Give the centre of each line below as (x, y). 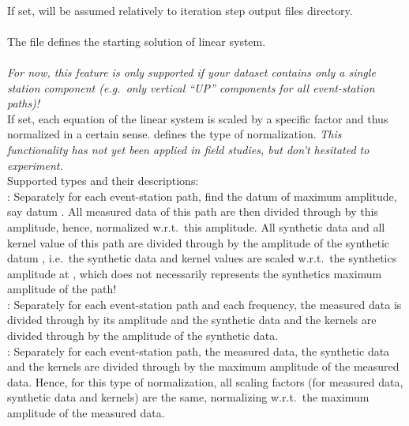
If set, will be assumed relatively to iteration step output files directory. (180, 10)
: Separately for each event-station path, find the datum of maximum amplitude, (202, 196)
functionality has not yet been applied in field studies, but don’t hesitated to (188, 149)
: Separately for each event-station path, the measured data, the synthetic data (199, 351)
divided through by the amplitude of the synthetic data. (143, 336)
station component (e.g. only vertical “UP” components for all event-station (191, 87)
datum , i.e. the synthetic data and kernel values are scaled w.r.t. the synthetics (202, 258)
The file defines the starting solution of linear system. (137, 41)
